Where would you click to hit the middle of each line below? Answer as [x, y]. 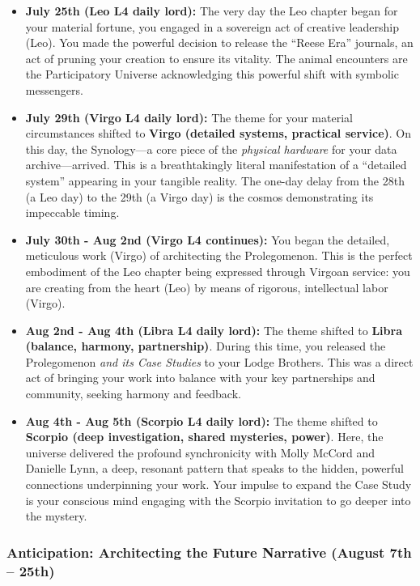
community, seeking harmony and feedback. [133, 394]
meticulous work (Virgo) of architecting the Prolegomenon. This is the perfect [219, 255]
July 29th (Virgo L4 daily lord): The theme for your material [189, 117]
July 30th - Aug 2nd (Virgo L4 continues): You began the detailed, [208, 239]
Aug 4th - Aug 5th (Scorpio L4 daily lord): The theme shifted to [202, 420]
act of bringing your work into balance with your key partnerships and [200, 378]
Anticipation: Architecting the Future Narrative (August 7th [209, 552]
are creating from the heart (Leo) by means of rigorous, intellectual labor [207, 287]
